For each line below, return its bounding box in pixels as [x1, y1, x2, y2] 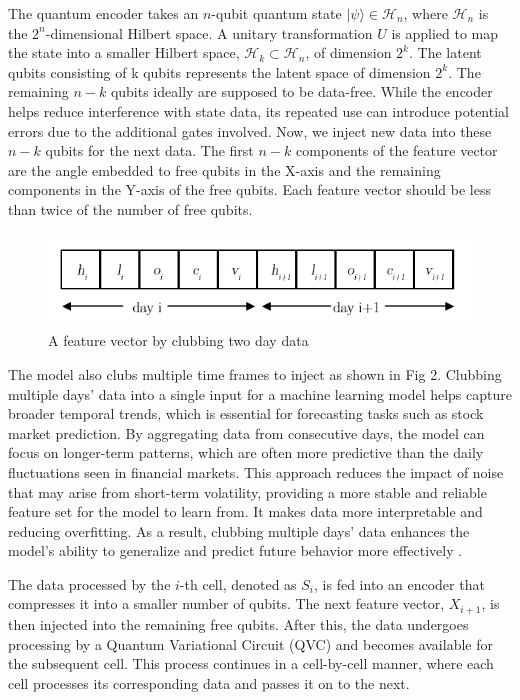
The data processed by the [8, 573, 171, 594]
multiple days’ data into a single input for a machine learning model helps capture [8, 383, 512, 404]
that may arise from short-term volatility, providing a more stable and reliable [8, 481, 487, 502]
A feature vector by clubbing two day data [48, 330, 309, 351]
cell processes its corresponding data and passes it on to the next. [8, 672, 410, 693]
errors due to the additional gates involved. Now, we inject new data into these [8, 120, 492, 141]
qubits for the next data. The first [45, 140, 254, 161]
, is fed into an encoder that [314, 573, 485, 594]
